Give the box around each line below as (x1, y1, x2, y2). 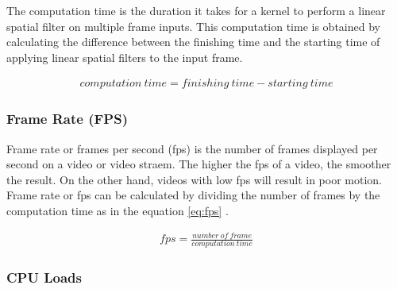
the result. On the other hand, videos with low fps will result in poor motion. (6, 171, 383, 187)
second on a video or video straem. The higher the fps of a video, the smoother (6, 156, 391, 172)
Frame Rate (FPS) (6, 109, 128, 129)
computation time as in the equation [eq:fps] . (6, 202, 229, 218)
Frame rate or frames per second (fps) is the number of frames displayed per (6, 140, 378, 156)
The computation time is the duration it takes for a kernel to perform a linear (6, 2, 386, 18)
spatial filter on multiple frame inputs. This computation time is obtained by (6, 17, 380, 34)
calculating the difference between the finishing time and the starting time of (6, 33, 380, 50)
